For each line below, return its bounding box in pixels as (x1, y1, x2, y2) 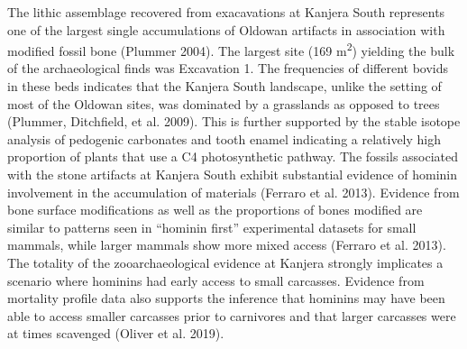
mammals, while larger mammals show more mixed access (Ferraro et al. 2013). (7, 235, 446, 254)
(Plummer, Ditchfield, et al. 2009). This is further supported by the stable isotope (7, 112, 461, 131)
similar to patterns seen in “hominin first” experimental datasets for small (7, 217, 417, 236)
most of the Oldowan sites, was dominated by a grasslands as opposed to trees (7, 94, 440, 113)
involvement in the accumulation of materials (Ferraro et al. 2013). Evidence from (7, 182, 460, 201)
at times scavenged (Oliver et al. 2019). (7, 324, 224, 343)
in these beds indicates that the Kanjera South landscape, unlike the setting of (7, 77, 442, 96)
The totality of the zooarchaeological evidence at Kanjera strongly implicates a (7, 253, 444, 271)
